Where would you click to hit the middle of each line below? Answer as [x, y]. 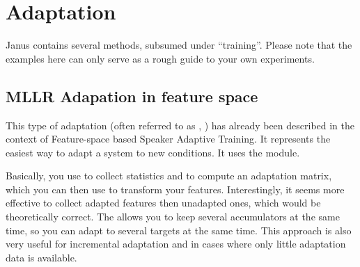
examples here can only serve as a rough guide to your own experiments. [160, 58]
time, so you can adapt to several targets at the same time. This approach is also [179, 230]
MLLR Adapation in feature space [132, 96]
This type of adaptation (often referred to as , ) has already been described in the [180, 125]
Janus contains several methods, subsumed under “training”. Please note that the [179, 45]
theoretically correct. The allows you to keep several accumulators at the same [173, 217]
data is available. [41, 257]
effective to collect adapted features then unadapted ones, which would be [163, 203]
